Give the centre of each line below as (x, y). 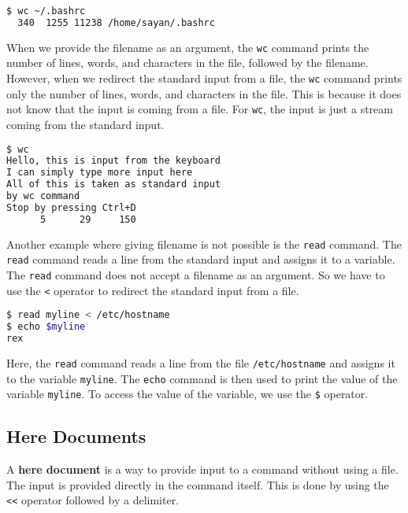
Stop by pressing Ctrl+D (71, 207)
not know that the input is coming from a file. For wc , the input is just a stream (200, 109)
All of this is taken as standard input (114, 185)
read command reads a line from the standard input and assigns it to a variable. (201, 259)
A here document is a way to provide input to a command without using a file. (202, 469)
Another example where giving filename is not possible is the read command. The (204, 244)
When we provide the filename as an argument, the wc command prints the (188, 47)
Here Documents (76, 436)
